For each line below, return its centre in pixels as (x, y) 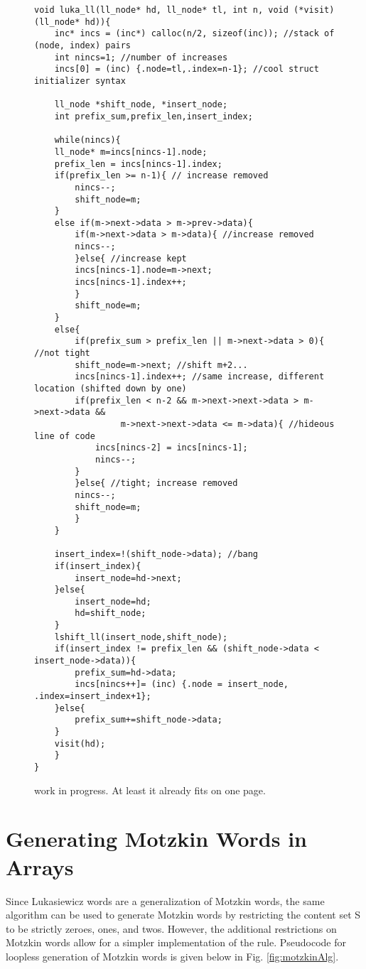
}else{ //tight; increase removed (156, 483)
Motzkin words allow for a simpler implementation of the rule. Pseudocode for (176, 942)
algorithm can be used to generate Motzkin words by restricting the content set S (183, 915)
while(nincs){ (87, 140)
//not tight (62, 353)
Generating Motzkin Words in (156, 839)
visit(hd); (80, 743)
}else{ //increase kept (131, 258)
